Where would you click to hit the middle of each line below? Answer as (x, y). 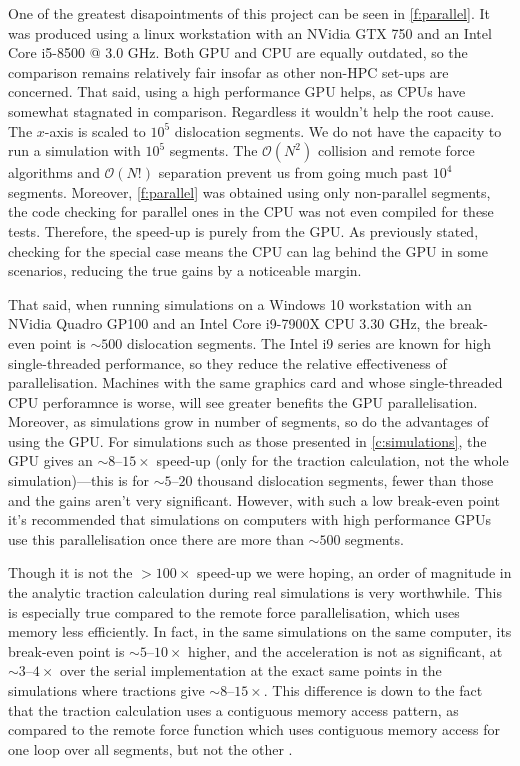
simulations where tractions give (106, 690)
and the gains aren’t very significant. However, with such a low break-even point (254, 499)
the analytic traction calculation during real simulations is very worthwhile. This (255, 592)
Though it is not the (70, 572)
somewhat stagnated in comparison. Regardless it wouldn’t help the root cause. (251, 110)
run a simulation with (74, 150)
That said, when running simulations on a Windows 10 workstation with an (240, 303)
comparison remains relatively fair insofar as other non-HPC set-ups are (228, 71)
